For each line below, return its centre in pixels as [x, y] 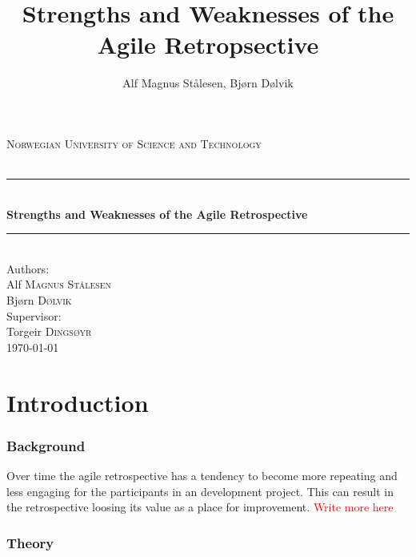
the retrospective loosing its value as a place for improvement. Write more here [200, 507]
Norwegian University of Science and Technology [134, 143]
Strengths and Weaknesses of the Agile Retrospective [157, 214]
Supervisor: [34, 315]
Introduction [78, 402]
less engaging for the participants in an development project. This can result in [200, 491]
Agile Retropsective [208, 44]
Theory [30, 542]
